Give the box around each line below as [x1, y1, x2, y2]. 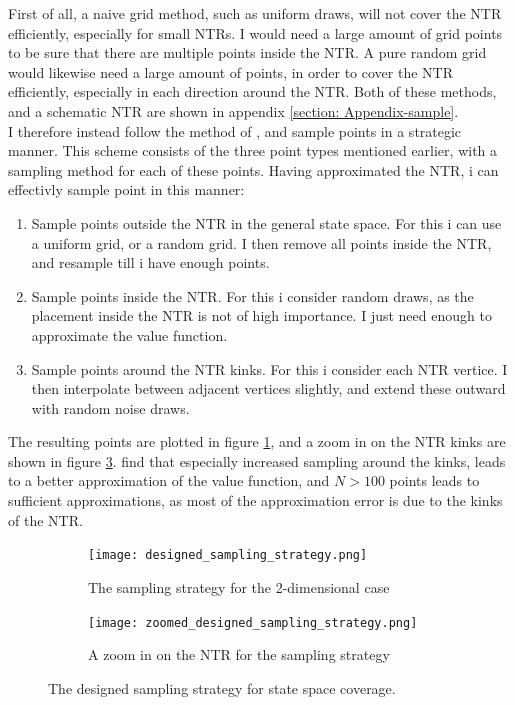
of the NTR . [8, 509, 83, 530]
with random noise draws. [31, 397, 190, 418]
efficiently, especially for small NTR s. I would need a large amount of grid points [8, 22, 503, 43]
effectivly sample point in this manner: [8, 179, 245, 200]
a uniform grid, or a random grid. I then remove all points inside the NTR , [31, 232, 492, 253]
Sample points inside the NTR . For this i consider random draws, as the [31, 285, 474, 306]
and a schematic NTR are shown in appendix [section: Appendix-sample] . [8, 100, 459, 121]
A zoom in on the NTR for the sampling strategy [88, 644, 390, 665]
